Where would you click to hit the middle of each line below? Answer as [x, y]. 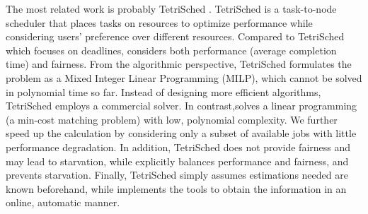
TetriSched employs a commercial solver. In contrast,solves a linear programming [182, 106]
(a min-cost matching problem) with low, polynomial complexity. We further [172, 119]
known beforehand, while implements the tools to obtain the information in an [176, 188]
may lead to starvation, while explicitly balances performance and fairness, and [177, 161]
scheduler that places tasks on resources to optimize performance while [159, 22]
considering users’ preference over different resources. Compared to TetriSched [175, 36]
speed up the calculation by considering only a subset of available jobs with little [181, 133]
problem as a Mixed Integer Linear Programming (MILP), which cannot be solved [184, 77]
